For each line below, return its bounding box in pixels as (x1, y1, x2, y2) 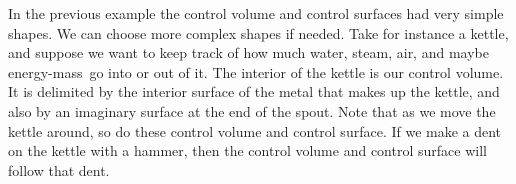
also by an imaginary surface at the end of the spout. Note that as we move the (8, 100, 496, 121)
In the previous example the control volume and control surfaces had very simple (8, 3, 504, 23)
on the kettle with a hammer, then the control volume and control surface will (8, 140, 487, 161)
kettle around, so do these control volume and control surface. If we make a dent (8, 120, 502, 141)
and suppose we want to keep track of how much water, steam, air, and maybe (8, 42, 489, 63)
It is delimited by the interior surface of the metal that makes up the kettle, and (8, 81, 500, 102)
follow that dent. (8, 159, 110, 180)
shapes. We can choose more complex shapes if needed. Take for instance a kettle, (8, 22, 509, 43)
